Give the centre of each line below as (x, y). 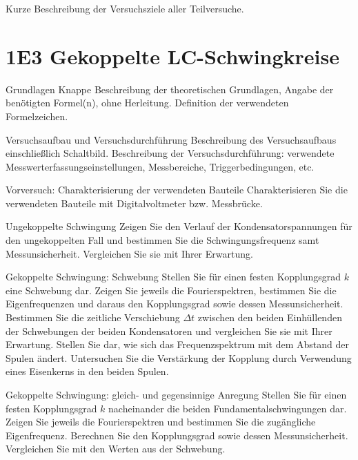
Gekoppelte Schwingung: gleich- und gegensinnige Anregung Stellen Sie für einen (176, 394)
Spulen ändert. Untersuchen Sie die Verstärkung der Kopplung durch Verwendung (179, 357)
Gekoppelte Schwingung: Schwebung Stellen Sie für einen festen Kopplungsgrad (173, 277)
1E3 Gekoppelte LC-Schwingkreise (173, 56)
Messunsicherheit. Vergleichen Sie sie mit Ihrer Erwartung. (129, 253)
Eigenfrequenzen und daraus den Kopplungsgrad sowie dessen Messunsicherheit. (175, 304)
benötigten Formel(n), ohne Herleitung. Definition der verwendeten (147, 103)
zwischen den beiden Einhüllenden (270, 317)
